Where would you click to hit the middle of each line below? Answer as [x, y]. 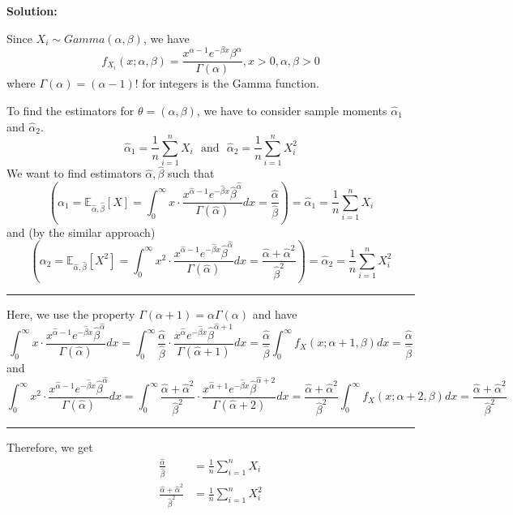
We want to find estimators [74, 173]
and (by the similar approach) [81, 232]
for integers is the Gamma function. [231, 83]
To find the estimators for [71, 110]
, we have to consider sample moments [292, 110]
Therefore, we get [50, 447]
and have [275, 313]
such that [191, 173]
